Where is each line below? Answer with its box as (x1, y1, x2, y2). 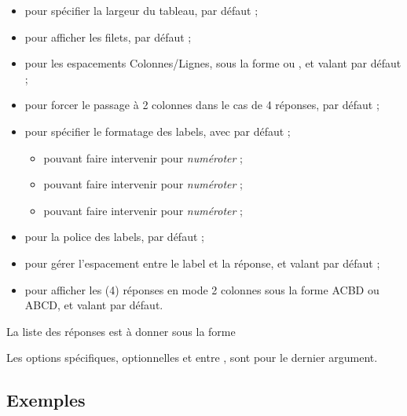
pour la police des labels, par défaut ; (24, 228, 204, 245)
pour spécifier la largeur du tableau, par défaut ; (24, 2, 258, 18)
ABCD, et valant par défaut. (24, 297, 163, 313)
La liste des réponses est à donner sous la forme (6, 323, 236, 339)
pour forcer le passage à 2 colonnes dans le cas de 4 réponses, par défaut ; (24, 97, 379, 113)
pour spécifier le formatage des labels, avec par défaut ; (24, 122, 291, 139)
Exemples (6, 388, 86, 412)
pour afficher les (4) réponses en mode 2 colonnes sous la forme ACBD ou (24, 281, 379, 297)
